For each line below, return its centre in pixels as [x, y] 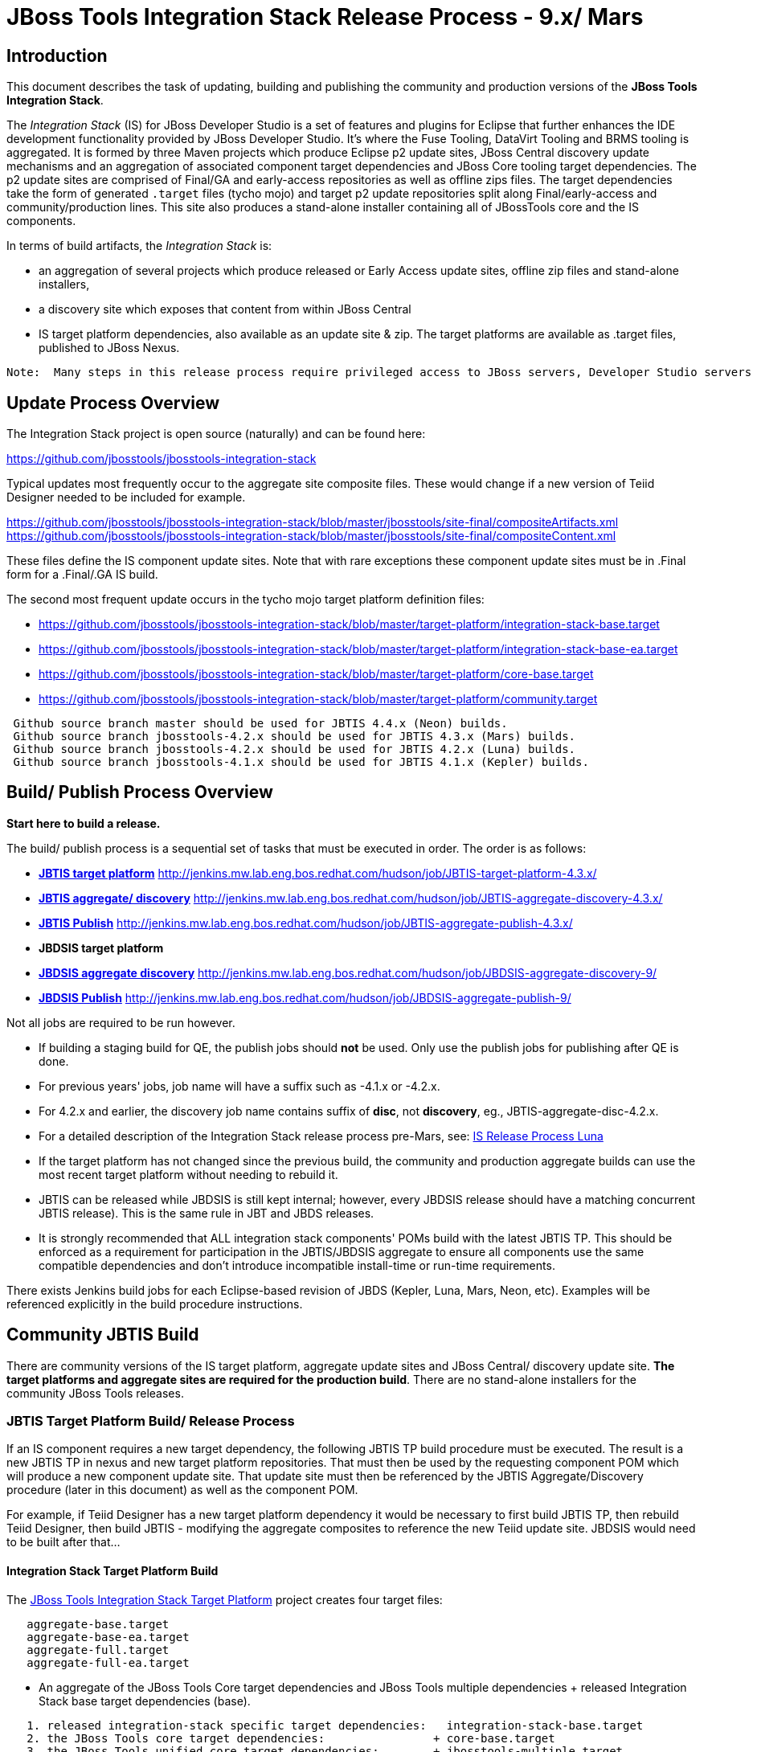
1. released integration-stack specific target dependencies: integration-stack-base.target [335, 1725]
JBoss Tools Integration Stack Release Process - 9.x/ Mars [325, 17]
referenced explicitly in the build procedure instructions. [155, 1304]
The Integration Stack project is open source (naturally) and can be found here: [216, 434]
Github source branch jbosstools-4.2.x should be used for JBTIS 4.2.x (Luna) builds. [295, 749]
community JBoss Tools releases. [95, 1393]
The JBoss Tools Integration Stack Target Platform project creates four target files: [225, 1599]
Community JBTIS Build [103, 1335]
